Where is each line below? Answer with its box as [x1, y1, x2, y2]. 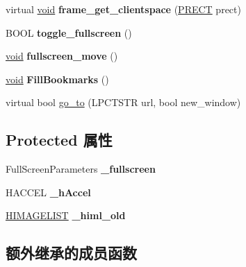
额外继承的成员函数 [6, 242, 137, 264]
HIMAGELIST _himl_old [6, 208, 126, 223]
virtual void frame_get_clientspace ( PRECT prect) [6, 2, 241, 16]
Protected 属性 [6, 129, 113, 150]
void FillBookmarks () [6, 71, 109, 86]
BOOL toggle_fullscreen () [6, 25, 132, 40]
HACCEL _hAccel [6, 184, 91, 199]
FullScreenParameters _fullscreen [6, 162, 156, 176]
